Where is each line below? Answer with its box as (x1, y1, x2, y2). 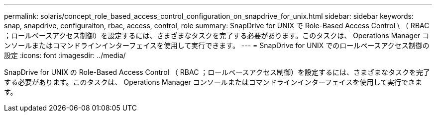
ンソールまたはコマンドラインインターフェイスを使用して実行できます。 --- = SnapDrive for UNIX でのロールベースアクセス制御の (4, 41, 430, 50)
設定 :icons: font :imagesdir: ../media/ (4, 51, 126, 59)
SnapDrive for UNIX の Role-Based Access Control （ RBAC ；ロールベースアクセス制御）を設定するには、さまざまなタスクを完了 (4, 68, 430, 76)
